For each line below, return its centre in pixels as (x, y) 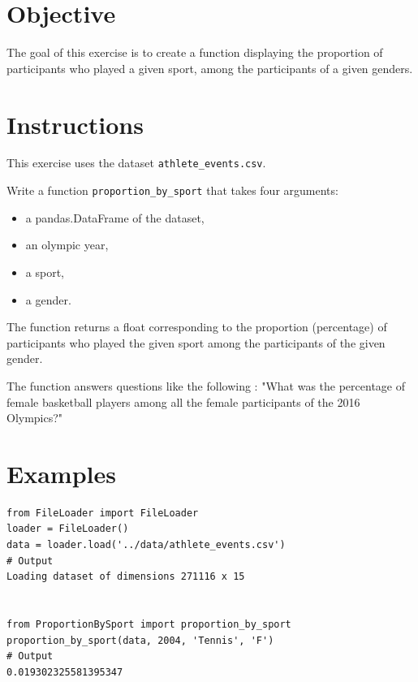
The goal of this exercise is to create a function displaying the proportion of (195, 52)
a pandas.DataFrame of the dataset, (115, 217)
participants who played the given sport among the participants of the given (196, 342)
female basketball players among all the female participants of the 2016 (183, 401)
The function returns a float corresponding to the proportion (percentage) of (197, 327)
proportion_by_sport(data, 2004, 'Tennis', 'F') (140, 640)
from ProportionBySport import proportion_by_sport (149, 624)
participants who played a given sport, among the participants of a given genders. (210, 68)
